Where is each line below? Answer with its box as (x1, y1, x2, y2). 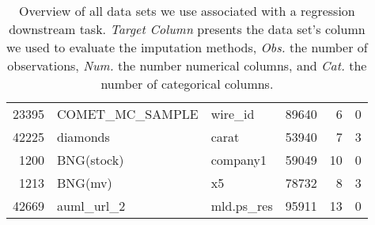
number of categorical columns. (100, 74, 274, 93)
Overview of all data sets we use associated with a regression (19, 2, 355, 20)
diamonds (57, 128, 110, 146)
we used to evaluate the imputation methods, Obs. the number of (6, 38, 368, 56)
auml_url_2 (57, 196, 126, 215)
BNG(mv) (57, 174, 112, 192)
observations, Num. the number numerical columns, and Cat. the (7, 56, 367, 74)
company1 (210, 151, 267, 169)
